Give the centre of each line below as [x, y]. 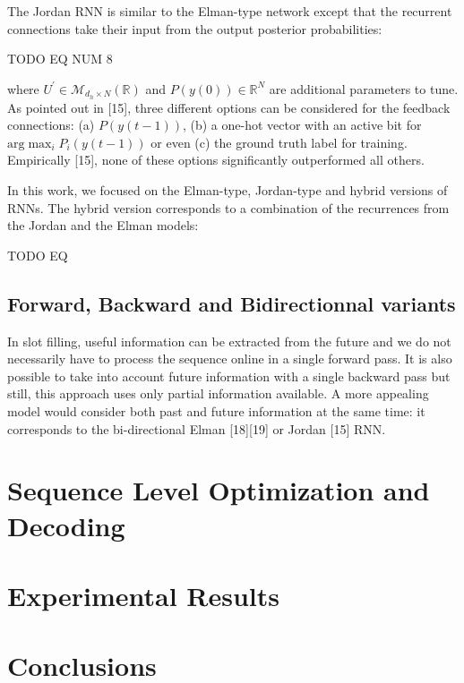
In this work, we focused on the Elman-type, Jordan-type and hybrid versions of [228, 190]
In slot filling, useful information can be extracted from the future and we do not [229, 341]
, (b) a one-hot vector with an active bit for [302, 125]
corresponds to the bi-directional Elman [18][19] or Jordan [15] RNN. [197, 428]
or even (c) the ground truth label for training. [279, 142]
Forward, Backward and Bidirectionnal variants [232, 303]
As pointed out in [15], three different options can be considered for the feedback [229, 107]
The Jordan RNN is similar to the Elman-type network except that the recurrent [230, 11]
